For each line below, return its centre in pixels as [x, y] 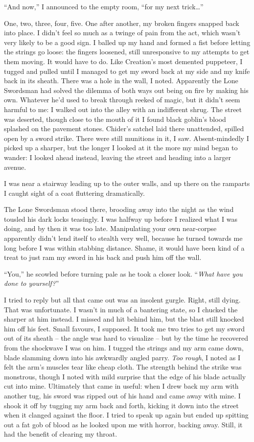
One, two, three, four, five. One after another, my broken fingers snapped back [122, 23]
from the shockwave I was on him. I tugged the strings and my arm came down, [124, 348]
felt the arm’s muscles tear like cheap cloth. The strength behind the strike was [123, 367]
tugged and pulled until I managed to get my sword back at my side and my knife [127, 71]
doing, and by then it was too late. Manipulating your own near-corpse [110, 228]
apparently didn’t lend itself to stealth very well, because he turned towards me [123, 238]
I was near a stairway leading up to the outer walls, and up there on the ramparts [127, 183]
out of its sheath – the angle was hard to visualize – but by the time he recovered [126, 338]
